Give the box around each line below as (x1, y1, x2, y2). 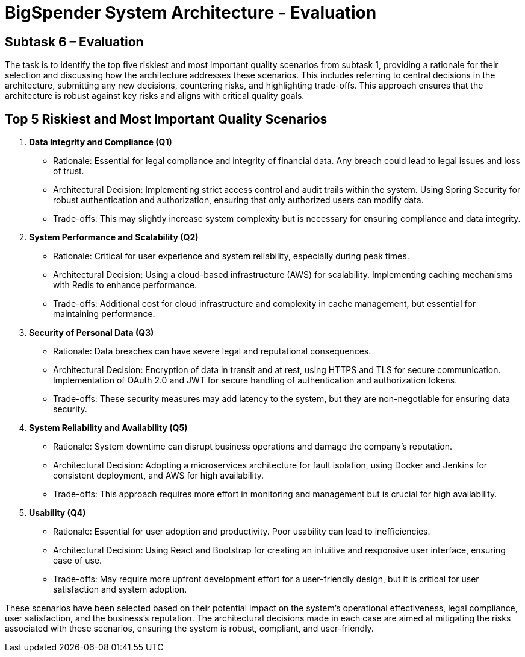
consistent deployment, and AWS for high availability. (53, 470, 264, 481)
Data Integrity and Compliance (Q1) (29, 137, 172, 148)
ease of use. (53, 555, 102, 566)
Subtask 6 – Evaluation (5, 34, 144, 49)
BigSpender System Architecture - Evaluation (5, 2, 377, 23)
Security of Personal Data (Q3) (29, 327, 154, 338)
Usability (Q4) (29, 508, 86, 518)
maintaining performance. (53, 309, 155, 319)
